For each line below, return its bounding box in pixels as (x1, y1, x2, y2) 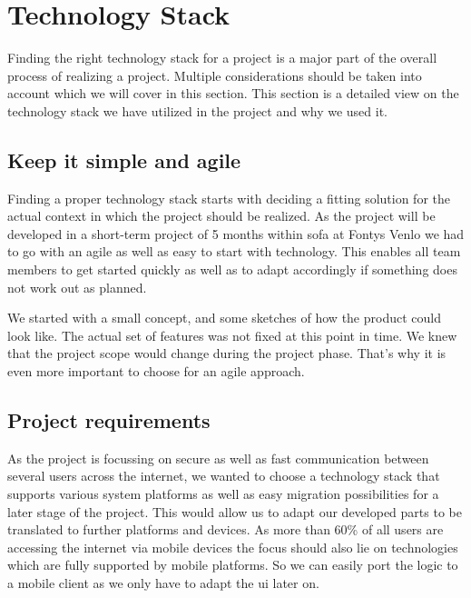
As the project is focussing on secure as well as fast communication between (7, 448, 429, 467)
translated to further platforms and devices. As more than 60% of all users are (7, 520, 444, 539)
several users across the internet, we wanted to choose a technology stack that (7, 466, 440, 485)
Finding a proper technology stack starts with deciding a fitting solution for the (7, 188, 450, 207)
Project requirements (7, 406, 211, 434)
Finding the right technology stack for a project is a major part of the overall (7, 48, 437, 67)
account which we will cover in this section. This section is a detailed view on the (7, 84, 459, 103)
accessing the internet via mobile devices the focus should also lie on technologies (7, 537, 458, 556)
